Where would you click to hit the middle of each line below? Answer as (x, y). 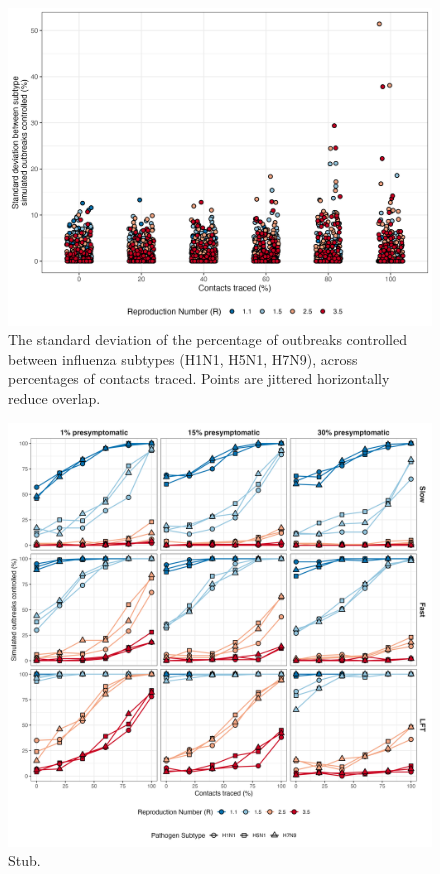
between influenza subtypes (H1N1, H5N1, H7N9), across (183, 358)
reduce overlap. (54, 397)
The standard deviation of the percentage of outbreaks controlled (207, 339)
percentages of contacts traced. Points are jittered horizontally (199, 378)
